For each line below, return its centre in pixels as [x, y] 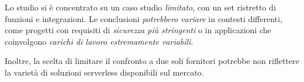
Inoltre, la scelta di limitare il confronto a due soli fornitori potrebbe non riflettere [152, 61]
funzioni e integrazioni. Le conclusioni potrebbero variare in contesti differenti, [144, 18]
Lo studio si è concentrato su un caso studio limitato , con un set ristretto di [140, 7]
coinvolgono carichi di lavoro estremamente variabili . [99, 41]
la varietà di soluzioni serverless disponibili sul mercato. [104, 72]
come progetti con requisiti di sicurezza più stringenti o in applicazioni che [138, 30]
